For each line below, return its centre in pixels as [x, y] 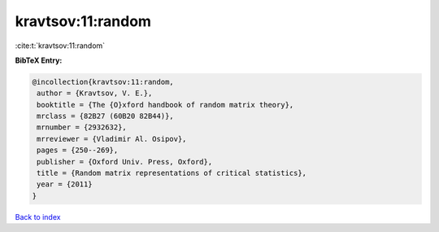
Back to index [38, 217]
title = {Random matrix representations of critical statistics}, [172, 173]
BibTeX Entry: [39, 60]
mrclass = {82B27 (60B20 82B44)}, [105, 116]
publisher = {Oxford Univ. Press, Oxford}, [125, 162]
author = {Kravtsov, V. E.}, [95, 93]
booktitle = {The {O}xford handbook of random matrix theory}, [165, 105]
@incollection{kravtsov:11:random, [103, 82]
